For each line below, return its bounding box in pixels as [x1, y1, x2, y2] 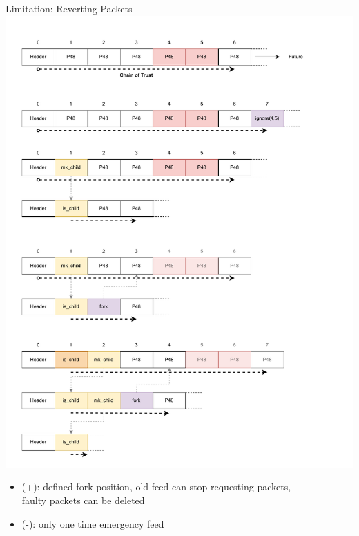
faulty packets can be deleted [21, 493, 145, 508]
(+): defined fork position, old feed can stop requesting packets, [21, 479, 291, 494]
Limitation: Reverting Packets [6, 1, 133, 15]
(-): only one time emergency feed [21, 516, 164, 530]
